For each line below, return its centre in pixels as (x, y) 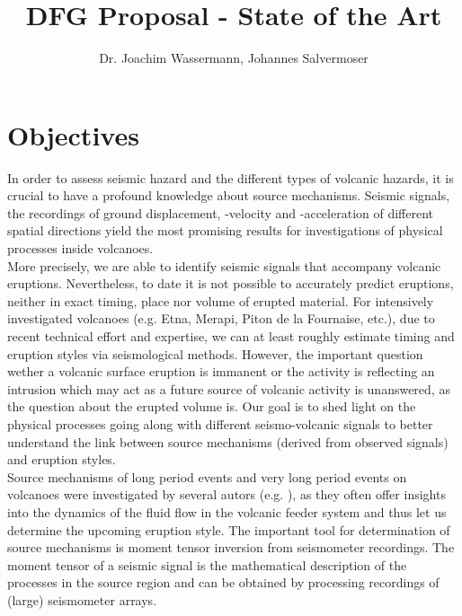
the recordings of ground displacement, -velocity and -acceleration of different (221, 212)
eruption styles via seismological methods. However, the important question (215, 353)
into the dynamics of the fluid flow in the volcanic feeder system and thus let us (227, 511)
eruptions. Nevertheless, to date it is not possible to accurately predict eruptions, (231, 283)
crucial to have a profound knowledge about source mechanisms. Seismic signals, (229, 195)
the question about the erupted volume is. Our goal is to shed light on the (212, 406)
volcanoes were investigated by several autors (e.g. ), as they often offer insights (227, 494)
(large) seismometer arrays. (82, 599)
